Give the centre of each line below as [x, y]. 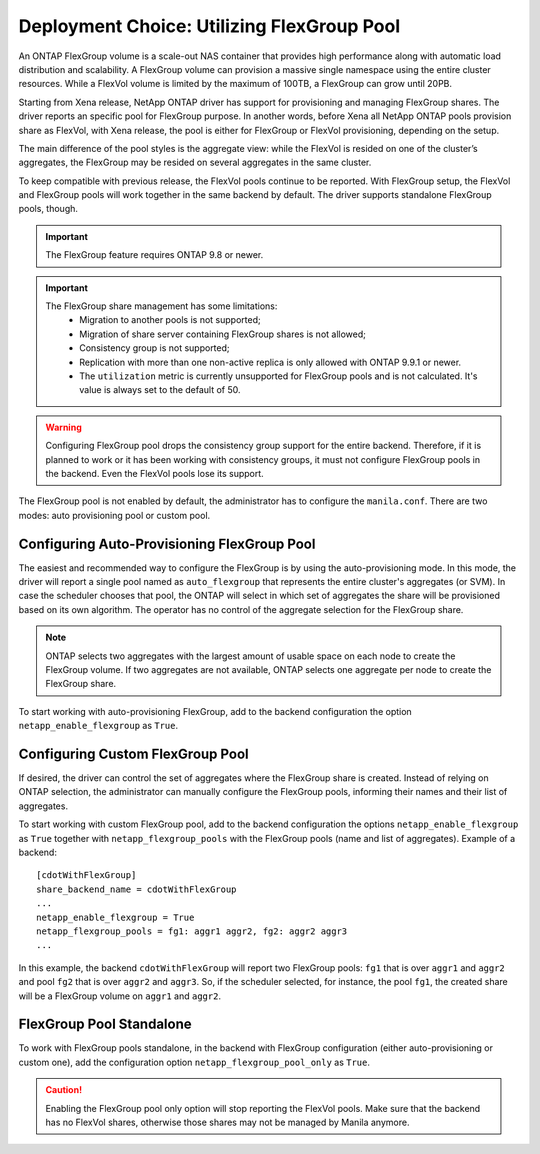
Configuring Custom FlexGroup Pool [133, 753]
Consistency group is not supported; [154, 348]
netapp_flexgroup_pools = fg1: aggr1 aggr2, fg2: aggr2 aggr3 [192, 931]
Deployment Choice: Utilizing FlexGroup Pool [209, 26]
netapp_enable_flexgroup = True [115, 917]
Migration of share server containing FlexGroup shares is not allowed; [223, 334]
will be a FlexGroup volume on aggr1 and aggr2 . [120, 996]
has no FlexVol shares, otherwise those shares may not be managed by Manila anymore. [227, 1122]
